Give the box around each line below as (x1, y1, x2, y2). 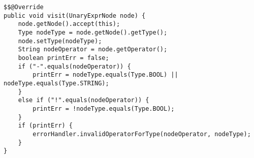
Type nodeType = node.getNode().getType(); (18, 28, 168, 36)
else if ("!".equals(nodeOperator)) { (18, 97, 149, 104)
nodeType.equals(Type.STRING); (4, 79, 109, 87)
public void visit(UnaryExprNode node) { (4, 12, 146, 19)
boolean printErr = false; (18, 54, 109, 61)
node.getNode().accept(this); (18, 20, 120, 28)
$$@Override (4, 4, 44, 11)
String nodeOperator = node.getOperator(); (18, 46, 168, 53)
